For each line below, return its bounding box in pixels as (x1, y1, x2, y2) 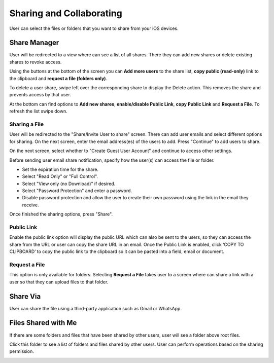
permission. (9, 348, 34, 354)
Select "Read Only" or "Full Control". (22, 173, 98, 179)
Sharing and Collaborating (9, 8, 123, 19)
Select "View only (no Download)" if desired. (22, 180, 116, 187)
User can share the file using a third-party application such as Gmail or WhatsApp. (9, 305, 182, 311)
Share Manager (9, 39, 59, 47)
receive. (22, 202, 39, 208)
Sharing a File (9, 121, 44, 128)
